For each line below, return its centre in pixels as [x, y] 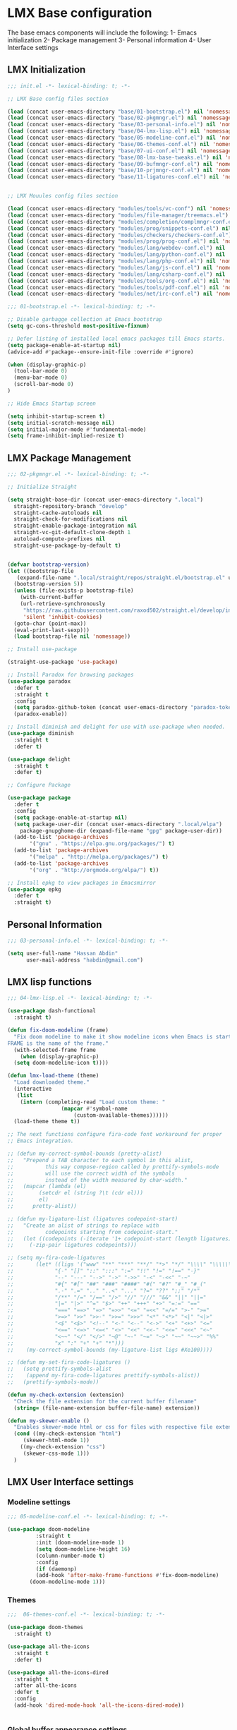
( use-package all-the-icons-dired [58, 1672]
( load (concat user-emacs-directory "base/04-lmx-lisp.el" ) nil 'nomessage [121, 131]
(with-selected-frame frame [55, 1050]
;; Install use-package [42, 649]
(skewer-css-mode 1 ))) [56, 1453]
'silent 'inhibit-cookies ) [62, 617]
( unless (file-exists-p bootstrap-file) [74, 591]
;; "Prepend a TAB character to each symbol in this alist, [101, 1160]
